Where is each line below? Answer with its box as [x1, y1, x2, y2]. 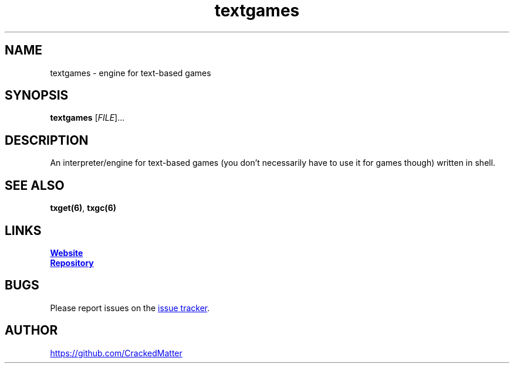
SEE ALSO [5, 178, 65, 193]
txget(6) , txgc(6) [50, 203, 117, 213]
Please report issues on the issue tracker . [50, 302, 210, 313]
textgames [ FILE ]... [50, 113, 125, 123]
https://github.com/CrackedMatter [50, 347, 182, 358]
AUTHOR [5, 323, 58, 338]
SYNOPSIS [5, 88, 69, 103]
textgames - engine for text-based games [50, 67, 211, 78]
